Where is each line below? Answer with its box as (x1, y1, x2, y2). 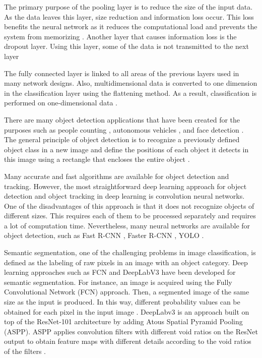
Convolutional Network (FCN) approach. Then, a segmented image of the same (4, 286, 249, 297)
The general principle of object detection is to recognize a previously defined (4, 134, 240, 145)
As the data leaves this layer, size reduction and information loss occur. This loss (4, 11, 254, 22)
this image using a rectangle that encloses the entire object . (4, 154, 190, 164)
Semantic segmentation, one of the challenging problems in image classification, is (4, 247, 256, 258)
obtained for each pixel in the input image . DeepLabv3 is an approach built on (4, 306, 249, 317)
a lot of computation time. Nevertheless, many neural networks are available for (4, 220, 250, 230)
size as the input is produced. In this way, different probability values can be (4, 296, 240, 307)
